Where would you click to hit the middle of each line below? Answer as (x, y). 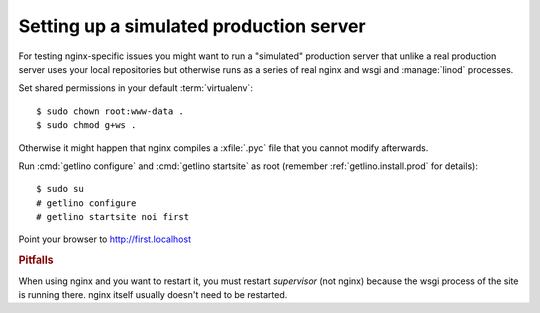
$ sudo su (60, 189)
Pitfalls (36, 260)
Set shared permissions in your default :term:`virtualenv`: (136, 88)
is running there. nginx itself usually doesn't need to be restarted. (153, 294)
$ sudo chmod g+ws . (86, 125)
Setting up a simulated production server (192, 26)
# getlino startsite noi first (113, 217)
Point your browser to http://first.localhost (105, 239)
